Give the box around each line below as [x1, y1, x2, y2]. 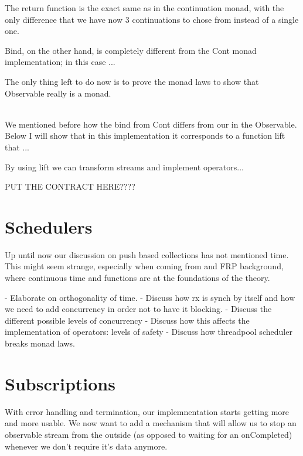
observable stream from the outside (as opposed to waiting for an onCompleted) [5, 428, 292, 440]
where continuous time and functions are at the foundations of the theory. [5, 272, 270, 284]
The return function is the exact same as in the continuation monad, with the [5, 2, 284, 13]
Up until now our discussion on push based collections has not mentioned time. [5, 248, 289, 260]
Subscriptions [5, 371, 115, 395]
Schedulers [5, 214, 93, 238]
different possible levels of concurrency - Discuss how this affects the [5, 314, 250, 326]
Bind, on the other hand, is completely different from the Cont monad [5, 44, 257, 56]
